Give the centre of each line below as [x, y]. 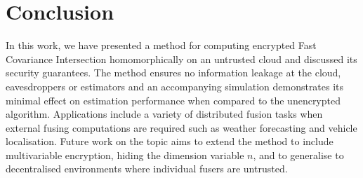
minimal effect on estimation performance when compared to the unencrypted [173, 100]
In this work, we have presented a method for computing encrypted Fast [161, 45]
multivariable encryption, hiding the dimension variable [125, 155]
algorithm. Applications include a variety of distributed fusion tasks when [164, 114]
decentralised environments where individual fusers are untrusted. [147, 169]
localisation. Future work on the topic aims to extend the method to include [170, 141]
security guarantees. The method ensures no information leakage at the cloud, [173, 73]
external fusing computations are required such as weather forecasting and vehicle [181, 127]
